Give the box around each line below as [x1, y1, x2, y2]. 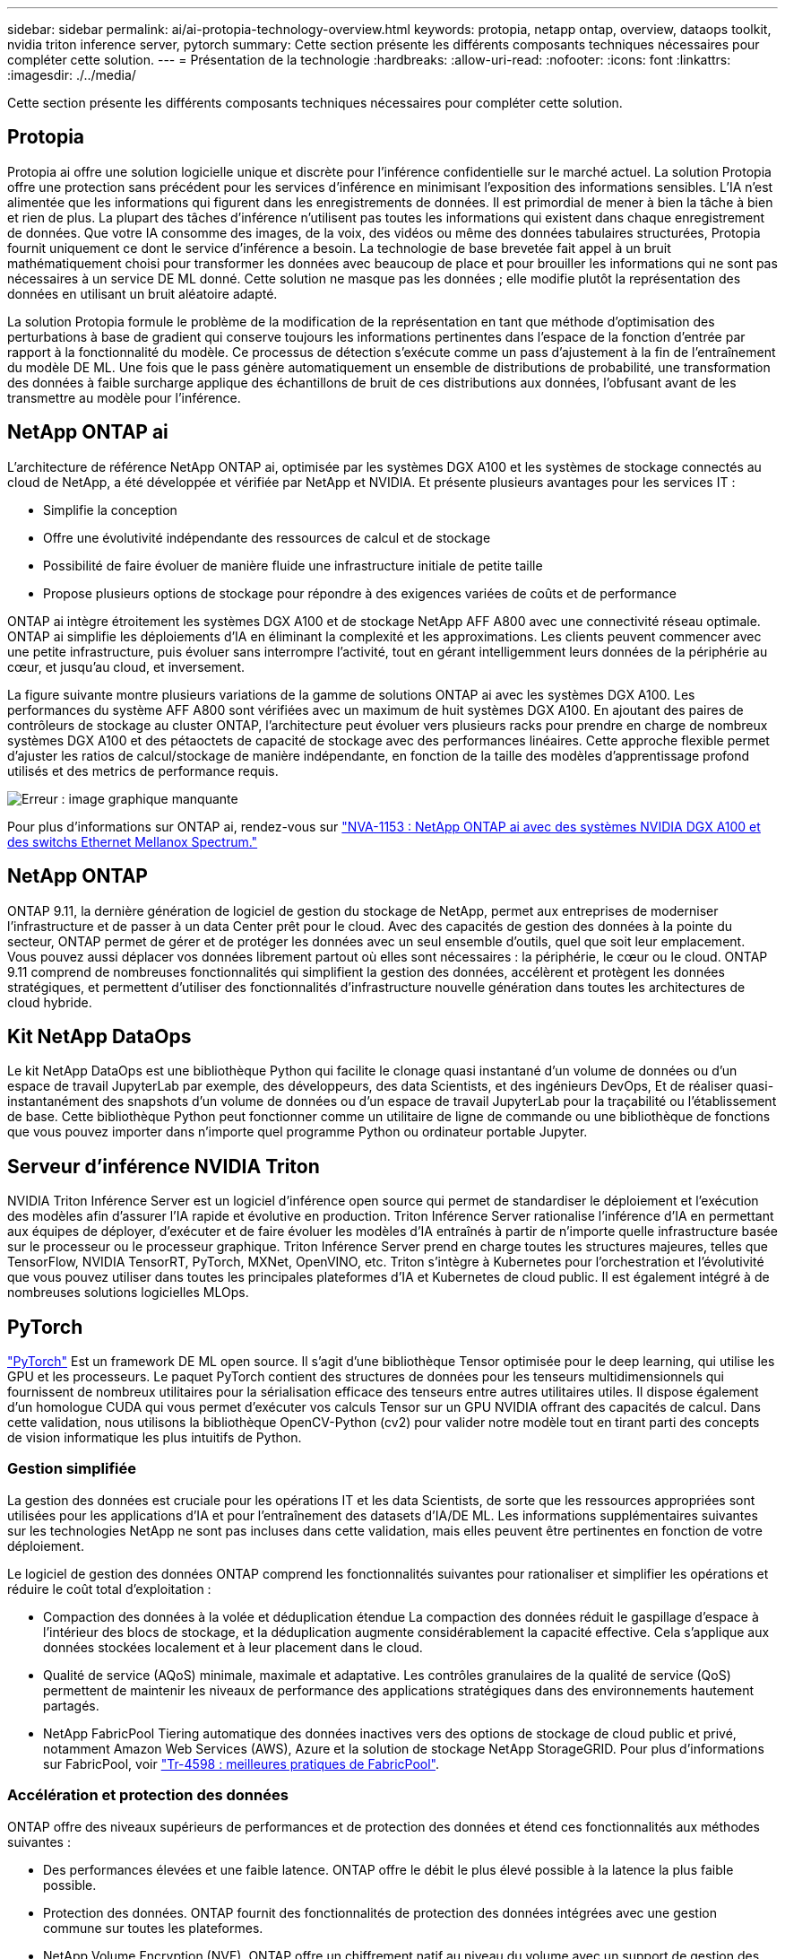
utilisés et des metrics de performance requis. [7, 762, 279, 779]
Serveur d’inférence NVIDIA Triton [7, 1154, 320, 1178]
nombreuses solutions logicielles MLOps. [7, 1284, 249, 1301]
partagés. [43, 1697, 99, 1713]
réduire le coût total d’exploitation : [7, 1580, 211, 1597]
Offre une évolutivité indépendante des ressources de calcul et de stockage [43, 529, 491, 545]
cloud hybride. [7, 994, 92, 1010]
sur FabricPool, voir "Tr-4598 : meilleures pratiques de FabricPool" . [43, 1755, 440, 1772]
